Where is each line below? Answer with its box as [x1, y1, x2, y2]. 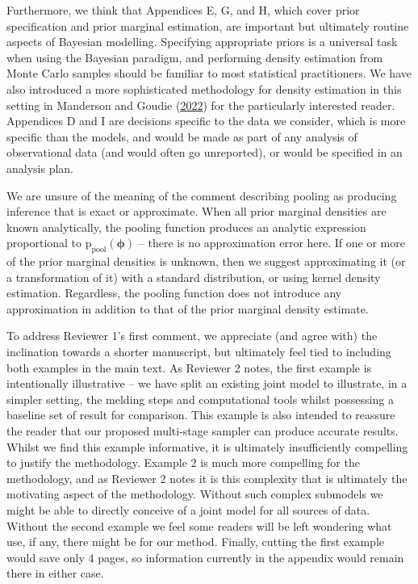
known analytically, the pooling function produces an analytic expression [6, 218, 366, 235]
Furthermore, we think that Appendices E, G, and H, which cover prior [6, 2, 360, 18]
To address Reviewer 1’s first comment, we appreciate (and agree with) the [6, 327, 378, 344]
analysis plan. [6, 159, 74, 176]
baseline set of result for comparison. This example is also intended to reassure [6, 406, 395, 423]
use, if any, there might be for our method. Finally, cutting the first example [6, 533, 384, 550]
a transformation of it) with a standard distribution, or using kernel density [6, 268, 381, 285]
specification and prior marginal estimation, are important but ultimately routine [6, 17, 409, 34]
